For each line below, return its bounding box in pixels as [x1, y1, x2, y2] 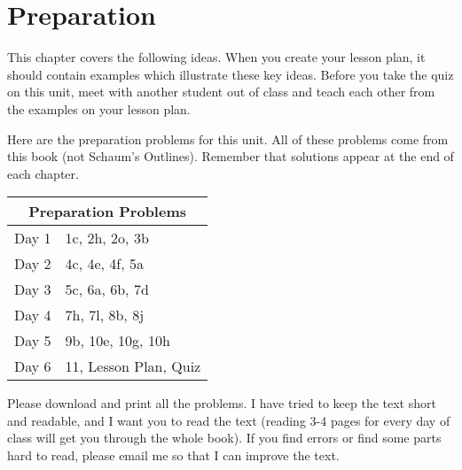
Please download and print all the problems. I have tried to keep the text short [7, 394, 436, 412]
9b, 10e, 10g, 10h [65, 330, 170, 351]
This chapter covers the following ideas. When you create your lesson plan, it [7, 48, 426, 66]
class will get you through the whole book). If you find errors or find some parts [7, 428, 442, 447]
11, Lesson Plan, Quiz [65, 356, 201, 377]
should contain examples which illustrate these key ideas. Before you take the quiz [7, 65, 454, 83]
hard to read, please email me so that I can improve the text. [7, 446, 340, 465]
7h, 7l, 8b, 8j [65, 304, 145, 326]
